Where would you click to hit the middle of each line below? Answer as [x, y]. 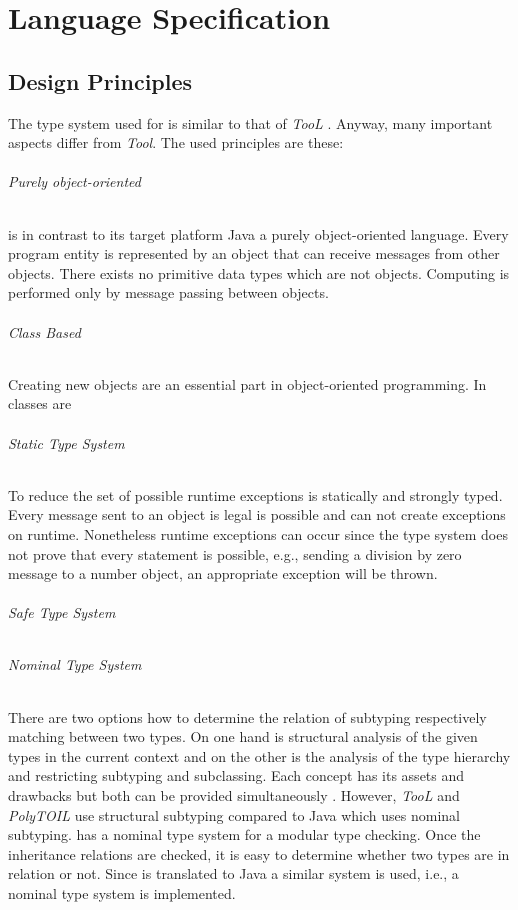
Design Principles [100, 80]
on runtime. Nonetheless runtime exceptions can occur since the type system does [258, 533]
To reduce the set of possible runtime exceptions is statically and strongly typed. [255, 494]
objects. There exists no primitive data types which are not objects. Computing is [259, 272]
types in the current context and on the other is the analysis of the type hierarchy [259, 755]
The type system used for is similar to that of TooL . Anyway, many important [250, 122]
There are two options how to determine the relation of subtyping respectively [247, 716]
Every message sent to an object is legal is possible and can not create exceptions [257, 514]
